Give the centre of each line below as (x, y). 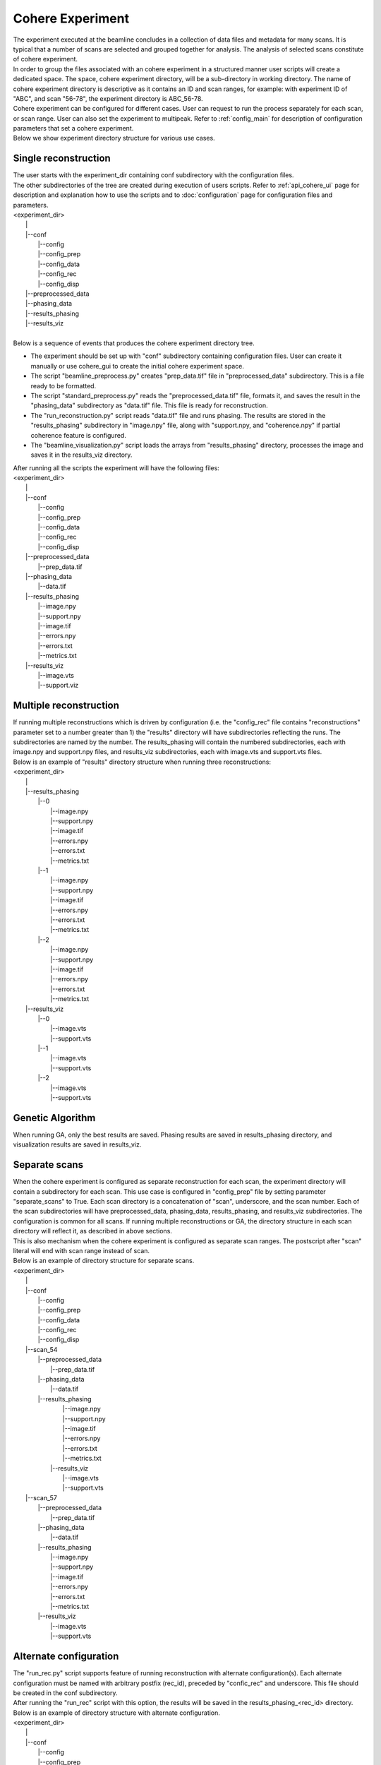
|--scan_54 (42, 1349)
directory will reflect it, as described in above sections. (93, 1231)
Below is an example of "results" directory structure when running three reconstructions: (142, 762)
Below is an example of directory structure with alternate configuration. (116, 1713)
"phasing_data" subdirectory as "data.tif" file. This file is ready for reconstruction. (149, 405)
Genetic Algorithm (54, 1118)
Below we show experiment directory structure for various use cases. (114, 138)
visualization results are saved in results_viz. (77, 1144)
